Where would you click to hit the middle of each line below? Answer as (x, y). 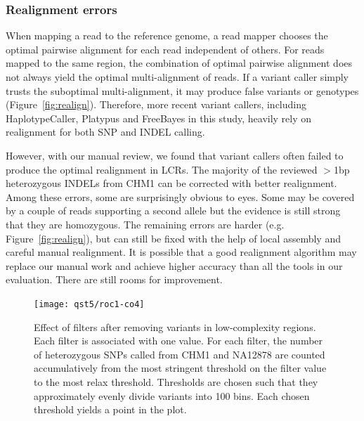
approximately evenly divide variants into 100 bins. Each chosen (172, 395)
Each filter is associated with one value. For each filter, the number (178, 341)
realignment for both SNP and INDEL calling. (105, 132)
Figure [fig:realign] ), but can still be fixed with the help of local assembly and (173, 238)
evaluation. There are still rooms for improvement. (114, 279)
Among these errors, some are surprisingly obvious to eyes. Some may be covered (180, 196)
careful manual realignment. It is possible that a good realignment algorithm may (181, 252)
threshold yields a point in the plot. (110, 409)
